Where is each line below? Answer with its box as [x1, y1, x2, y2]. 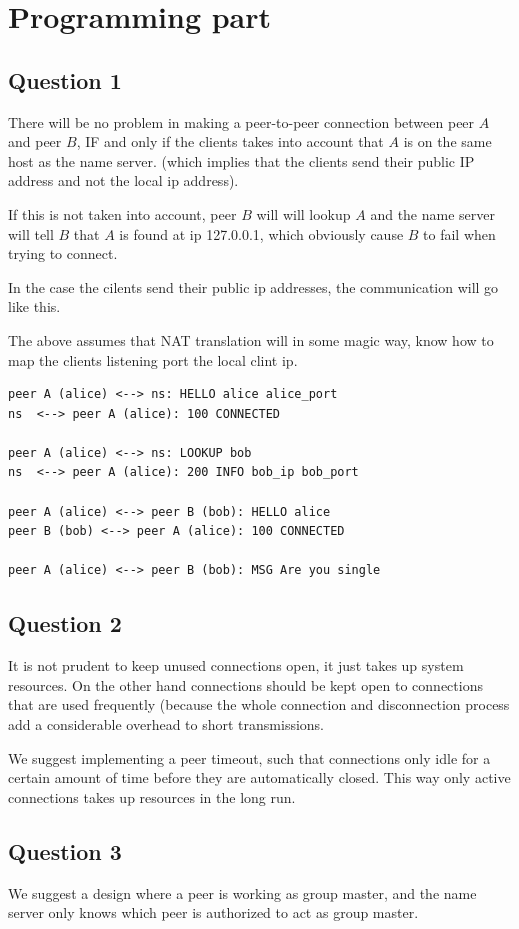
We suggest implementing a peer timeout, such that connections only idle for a [8, 747, 491, 768]
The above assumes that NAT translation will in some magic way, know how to [8, 329, 494, 350]
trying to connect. [8, 243, 118, 264]
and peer [8, 131, 62, 152]
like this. [8, 296, 61, 317]
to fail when [423, 223, 496, 244]
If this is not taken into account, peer [8, 203, 237, 224]
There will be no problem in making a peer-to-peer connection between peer [8, 111, 475, 132]
